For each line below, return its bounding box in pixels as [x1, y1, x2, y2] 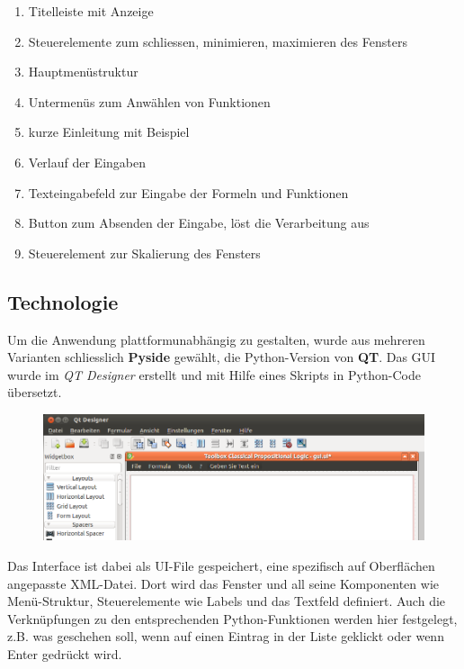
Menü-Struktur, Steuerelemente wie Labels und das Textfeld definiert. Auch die [7, 592, 446, 610]
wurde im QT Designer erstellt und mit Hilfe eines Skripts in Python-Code [7, 365, 421, 384]
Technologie [7, 287, 119, 315]
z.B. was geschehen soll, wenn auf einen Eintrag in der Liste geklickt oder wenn [7, 627, 444, 646]
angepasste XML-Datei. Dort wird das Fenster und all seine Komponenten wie [7, 574, 439, 592]
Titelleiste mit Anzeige [28, 2, 154, 20]
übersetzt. [7, 383, 62, 402]
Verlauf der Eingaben [28, 152, 146, 171]
